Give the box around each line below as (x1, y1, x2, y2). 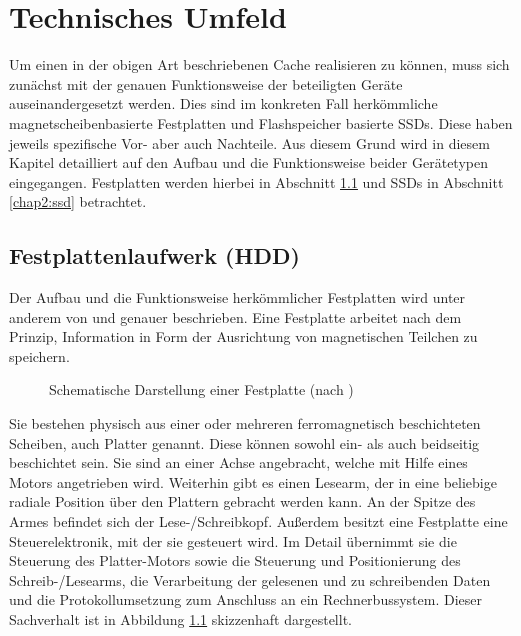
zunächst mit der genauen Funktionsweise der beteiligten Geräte (9, 73, 403, 94)
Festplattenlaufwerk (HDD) (9, 240, 300, 271)
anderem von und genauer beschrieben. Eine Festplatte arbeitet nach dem (9, 306, 462, 327)
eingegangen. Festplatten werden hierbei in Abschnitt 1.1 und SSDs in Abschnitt (9, 171, 504, 192)
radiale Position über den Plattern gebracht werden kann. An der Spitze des (9, 491, 476, 512)
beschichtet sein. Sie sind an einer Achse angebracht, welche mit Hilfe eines (9, 452, 468, 473)
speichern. (9, 345, 70, 366)
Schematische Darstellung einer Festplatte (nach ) (49, 379, 354, 400)
